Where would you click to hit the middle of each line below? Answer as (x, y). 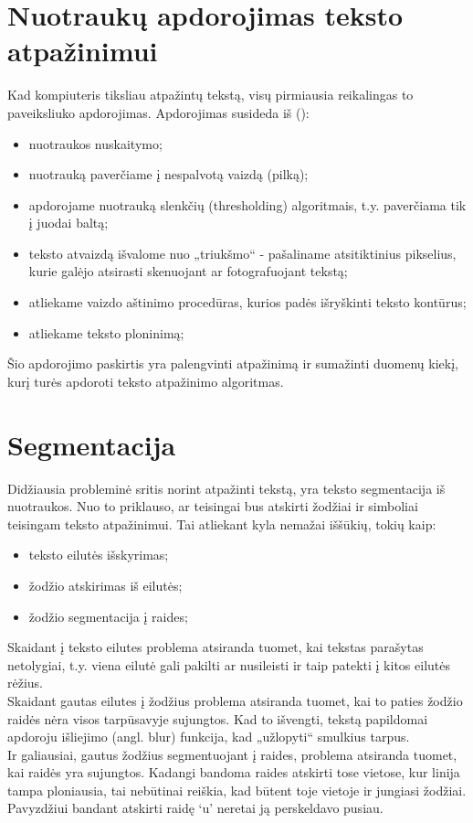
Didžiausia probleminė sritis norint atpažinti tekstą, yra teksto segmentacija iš (226, 488)
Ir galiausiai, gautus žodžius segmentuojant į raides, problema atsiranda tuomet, (232, 754)
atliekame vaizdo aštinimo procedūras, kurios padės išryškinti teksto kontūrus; (247, 302)
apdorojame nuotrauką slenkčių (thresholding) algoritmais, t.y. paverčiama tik (247, 204)
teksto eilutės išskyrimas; (99, 555)
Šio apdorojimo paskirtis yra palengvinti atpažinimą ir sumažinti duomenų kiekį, (233, 363)
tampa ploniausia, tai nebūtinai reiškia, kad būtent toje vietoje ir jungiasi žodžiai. (237, 790)
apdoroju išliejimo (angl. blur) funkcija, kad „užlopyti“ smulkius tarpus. (209, 737)
